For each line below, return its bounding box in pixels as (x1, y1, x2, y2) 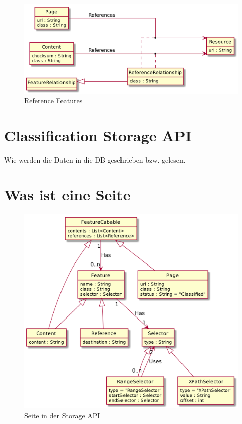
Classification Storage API (4, 125, 192, 145)
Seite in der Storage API (24, 410, 100, 420)
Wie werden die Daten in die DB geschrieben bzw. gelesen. (4, 154, 186, 165)
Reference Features (24, 95, 83, 106)
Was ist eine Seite (4, 184, 131, 204)
